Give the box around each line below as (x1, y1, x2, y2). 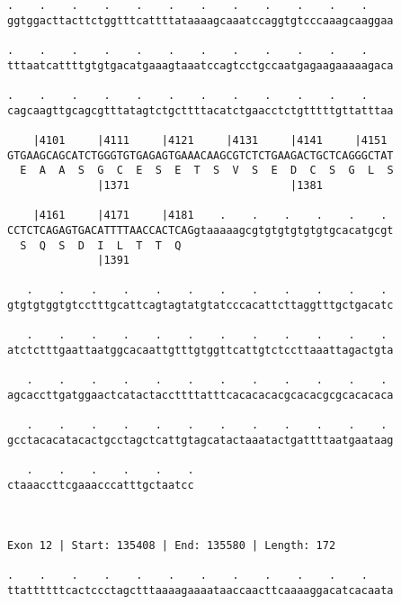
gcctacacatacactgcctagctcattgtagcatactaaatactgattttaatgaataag (7, 434, 394, 447)
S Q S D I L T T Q (20, 239, 182, 252)
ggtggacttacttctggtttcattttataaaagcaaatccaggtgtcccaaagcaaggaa (7, 14, 394, 27)
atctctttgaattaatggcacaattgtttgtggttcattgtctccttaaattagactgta (7, 344, 394, 357)
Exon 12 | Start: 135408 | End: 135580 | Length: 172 (7, 538, 336, 552)
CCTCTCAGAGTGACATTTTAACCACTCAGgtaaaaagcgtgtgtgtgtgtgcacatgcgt (7, 223, 394, 237)
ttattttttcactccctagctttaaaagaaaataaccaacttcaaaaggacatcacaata (7, 583, 394, 597)
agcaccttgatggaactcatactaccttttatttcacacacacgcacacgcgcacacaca (7, 389, 394, 402)
